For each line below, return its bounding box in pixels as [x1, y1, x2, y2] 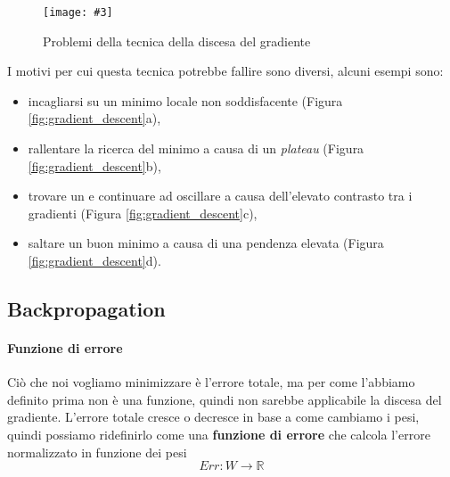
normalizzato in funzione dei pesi [7, 442, 187, 461]
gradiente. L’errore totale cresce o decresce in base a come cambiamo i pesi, [7, 407, 420, 426]
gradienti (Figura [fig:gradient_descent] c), [28, 203, 258, 222]
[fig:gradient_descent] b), [28, 156, 161, 175]
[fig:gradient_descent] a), [28, 109, 161, 127]
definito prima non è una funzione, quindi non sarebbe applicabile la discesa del [7, 390, 442, 408]
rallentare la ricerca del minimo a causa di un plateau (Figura [28, 139, 364, 158]
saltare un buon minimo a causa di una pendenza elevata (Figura [28, 234, 384, 252]
